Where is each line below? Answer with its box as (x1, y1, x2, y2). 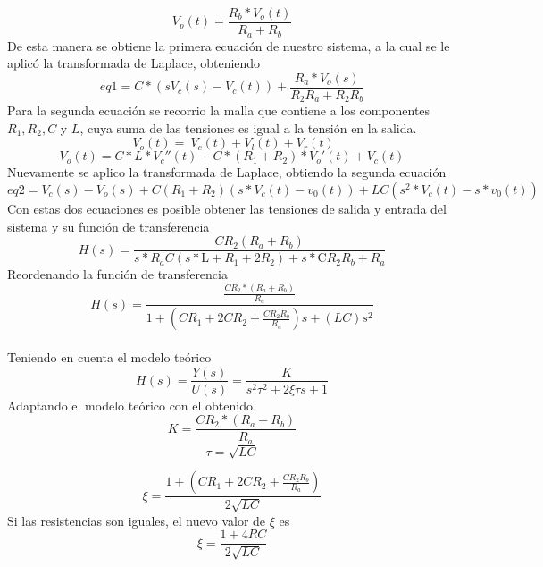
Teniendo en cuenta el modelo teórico (7, 347, 212, 366)
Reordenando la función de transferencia (7, 265, 228, 283)
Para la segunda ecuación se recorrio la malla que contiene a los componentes (7, 101, 430, 120)
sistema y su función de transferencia (7, 216, 210, 235)
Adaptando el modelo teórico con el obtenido (7, 395, 253, 414)
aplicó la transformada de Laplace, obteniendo (7, 54, 261, 72)
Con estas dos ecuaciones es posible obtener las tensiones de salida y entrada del (7, 199, 447, 217)
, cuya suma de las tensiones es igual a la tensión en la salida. (79, 118, 417, 137)
